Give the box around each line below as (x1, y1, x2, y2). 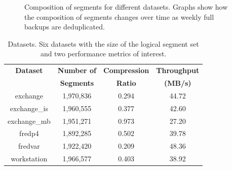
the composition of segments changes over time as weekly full (24, 11, 214, 22)
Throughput (156, 65, 200, 76)
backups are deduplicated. (24, 21, 105, 32)
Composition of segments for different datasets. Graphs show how (24, 2, 228, 12)
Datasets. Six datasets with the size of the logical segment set (8, 38, 199, 49)
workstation (11, 153, 48, 164)
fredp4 (19, 128, 39, 139)
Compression (103, 65, 149, 76)
